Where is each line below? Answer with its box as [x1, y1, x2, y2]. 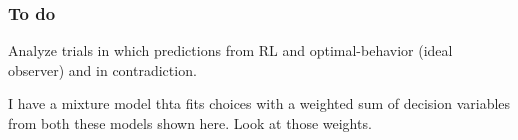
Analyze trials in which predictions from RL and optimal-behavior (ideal [8, 40, 453, 61]
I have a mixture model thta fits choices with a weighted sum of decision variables [8, 93, 511, 114]
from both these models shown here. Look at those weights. [8, 113, 372, 133]
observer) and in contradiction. [8, 59, 197, 80]
